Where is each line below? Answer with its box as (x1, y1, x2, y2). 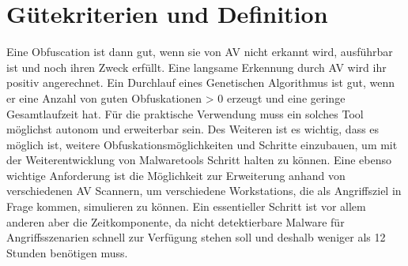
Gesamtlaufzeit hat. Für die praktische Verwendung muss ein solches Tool (6, 105, 364, 122)
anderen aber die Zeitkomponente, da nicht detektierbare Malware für (6, 213, 345, 230)
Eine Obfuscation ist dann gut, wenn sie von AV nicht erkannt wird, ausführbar (6, 43, 393, 60)
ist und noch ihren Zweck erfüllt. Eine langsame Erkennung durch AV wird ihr (6, 58, 387, 75)
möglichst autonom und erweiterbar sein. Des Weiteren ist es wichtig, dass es (6, 121, 380, 137)
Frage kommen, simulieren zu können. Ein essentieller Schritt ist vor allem (6, 198, 366, 215)
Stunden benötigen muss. (6, 244, 128, 260)
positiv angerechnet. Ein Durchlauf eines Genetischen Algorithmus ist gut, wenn (6, 74, 395, 91)
